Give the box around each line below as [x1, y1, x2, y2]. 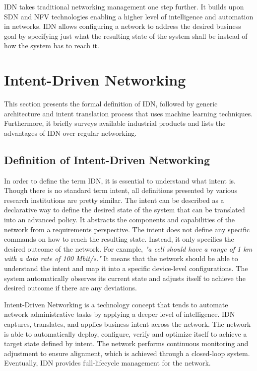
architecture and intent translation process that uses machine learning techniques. [4, 108, 253, 118]
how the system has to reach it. [4, 40, 99, 51]
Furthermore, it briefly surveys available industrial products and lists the [4, 118, 226, 128]
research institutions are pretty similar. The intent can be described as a [4, 194, 224, 205]
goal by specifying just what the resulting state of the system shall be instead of [4, 30, 248, 41]
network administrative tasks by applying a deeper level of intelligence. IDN [4, 309, 235, 319]
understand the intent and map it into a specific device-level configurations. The [4, 263, 248, 274]
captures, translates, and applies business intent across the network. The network [4, 318, 251, 329]
